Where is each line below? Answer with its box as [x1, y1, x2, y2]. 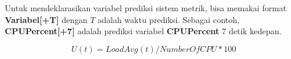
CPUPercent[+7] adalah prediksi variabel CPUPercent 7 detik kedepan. [5, 25, 282, 37]
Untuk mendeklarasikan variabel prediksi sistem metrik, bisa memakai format [5, 2, 287, 14]
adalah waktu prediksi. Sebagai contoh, [98, 13, 240, 25]
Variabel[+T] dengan [5, 13, 88, 25]
